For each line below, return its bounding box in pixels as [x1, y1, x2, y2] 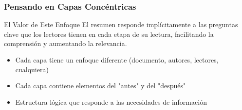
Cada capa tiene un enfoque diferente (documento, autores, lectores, [15, 55, 219, 64]
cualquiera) [15, 64, 49, 74]
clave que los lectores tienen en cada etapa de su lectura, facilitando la [4, 29, 214, 39]
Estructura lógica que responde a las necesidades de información [15, 96, 207, 107]
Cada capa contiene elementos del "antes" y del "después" [15, 80, 186, 91]
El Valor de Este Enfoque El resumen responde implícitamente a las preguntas [4, 19, 238, 30]
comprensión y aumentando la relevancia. [4, 38, 127, 48]
